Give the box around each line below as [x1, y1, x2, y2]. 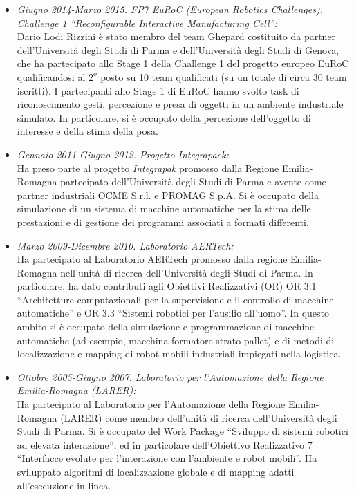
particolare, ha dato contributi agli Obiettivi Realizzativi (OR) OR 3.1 [17, 279, 317, 293]
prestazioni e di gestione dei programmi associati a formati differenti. [17, 214, 309, 229]
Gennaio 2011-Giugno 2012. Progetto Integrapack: [17, 147, 229, 161]
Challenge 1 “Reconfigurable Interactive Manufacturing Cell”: [17, 15, 277, 30]
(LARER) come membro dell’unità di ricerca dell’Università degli [60, 410, 337, 424]
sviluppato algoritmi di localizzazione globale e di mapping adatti [17, 465, 295, 478]
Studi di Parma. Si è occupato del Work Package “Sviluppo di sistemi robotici [17, 424, 348, 438]
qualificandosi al [17, 69, 86, 84]
